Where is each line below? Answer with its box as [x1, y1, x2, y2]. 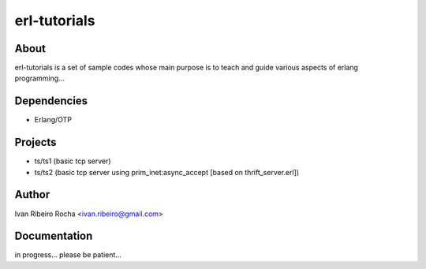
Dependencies [14, 95, 88, 108]
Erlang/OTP [34, 115, 73, 125]
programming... [14, 73, 65, 83]
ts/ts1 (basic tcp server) [34, 156, 111, 166]
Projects [14, 136, 57, 149]
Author [14, 188, 50, 201]
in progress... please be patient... [14, 250, 122, 260]
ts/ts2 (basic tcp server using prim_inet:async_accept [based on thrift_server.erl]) [34, 167, 300, 177]
